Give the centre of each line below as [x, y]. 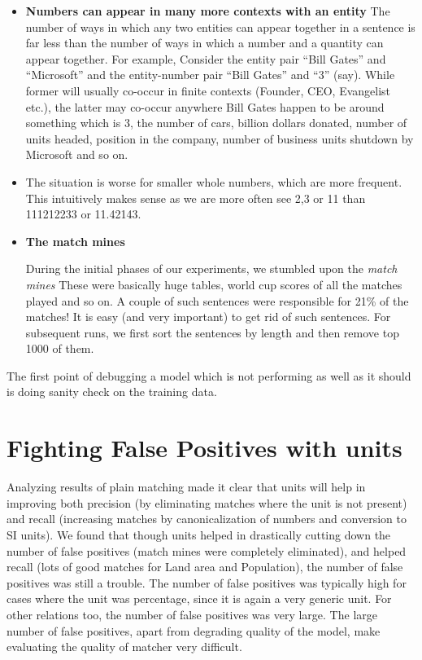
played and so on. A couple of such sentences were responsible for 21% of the [217, 300]
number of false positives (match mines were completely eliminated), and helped [207, 550]
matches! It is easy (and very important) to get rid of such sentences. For [208, 317]
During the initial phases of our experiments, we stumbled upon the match [211, 268]
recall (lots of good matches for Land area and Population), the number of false [205, 567]
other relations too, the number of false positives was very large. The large [192, 614]
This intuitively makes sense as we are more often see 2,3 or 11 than [196, 198]
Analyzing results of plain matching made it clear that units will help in [186, 487]
